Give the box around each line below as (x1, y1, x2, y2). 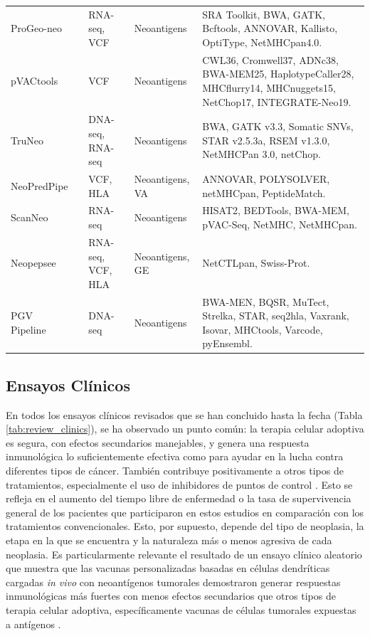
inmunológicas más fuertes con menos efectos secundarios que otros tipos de (6, 588, 336, 603)
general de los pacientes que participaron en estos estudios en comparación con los (6, 504, 364, 519)
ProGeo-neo (11, 21, 62, 36)
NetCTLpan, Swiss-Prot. (202, 255, 310, 270)
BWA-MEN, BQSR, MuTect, (202, 294, 329, 309)
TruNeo (11, 132, 43, 147)
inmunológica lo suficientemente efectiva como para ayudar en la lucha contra (6, 449, 344, 464)
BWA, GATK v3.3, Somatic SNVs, (202, 119, 354, 134)
